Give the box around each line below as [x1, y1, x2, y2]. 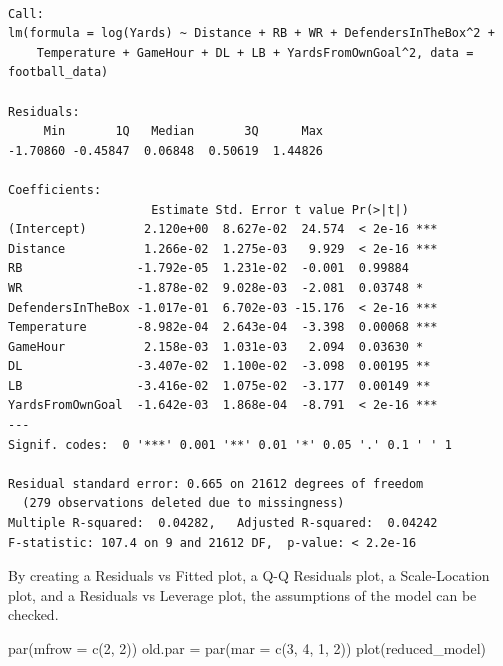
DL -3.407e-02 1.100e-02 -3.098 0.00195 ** [8, 359, 431, 374]
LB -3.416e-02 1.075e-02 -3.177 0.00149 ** [8, 378, 431, 393]
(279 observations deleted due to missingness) [22, 496, 345, 511]
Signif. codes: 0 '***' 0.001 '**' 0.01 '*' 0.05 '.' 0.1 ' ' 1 [8, 437, 452, 452]
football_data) [8, 65, 109, 80]
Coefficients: [8, 182, 102, 197]
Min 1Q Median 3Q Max [43, 124, 323, 139]
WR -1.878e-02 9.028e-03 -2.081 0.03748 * [8, 280, 424, 295]
